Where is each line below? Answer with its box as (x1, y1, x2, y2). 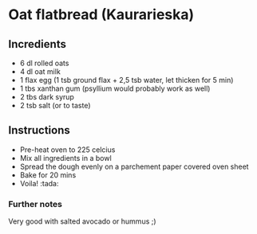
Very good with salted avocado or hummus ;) (8, 216, 157, 226)
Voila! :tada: (19, 178, 59, 188)
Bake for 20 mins (19, 170, 77, 180)
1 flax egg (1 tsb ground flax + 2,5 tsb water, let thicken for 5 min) (19, 76, 234, 84)
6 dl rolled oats (19, 58, 69, 68)
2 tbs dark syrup (19, 92, 74, 101)
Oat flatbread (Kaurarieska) (8, 6, 195, 24)
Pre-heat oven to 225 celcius (19, 145, 116, 154)
